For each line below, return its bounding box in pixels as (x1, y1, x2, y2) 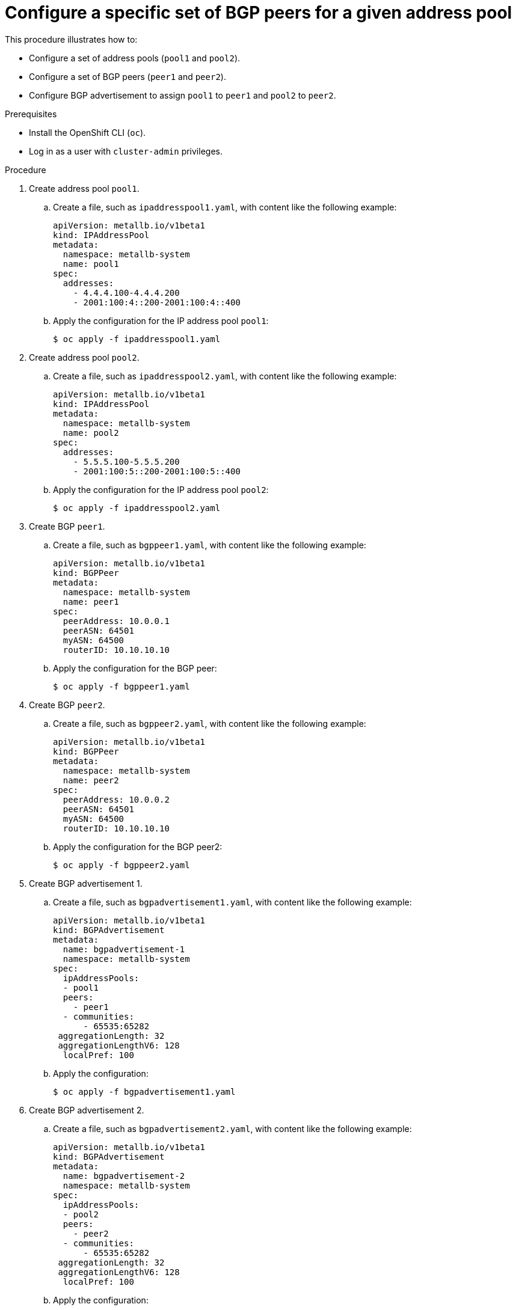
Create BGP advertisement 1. (29, 878, 143, 889)
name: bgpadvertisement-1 (63, 944, 185, 954)
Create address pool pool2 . (29, 352, 140, 363)
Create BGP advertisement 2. (29, 1104, 144, 1115)
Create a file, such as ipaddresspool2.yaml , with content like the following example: (53, 370, 397, 381)
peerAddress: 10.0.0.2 (63, 794, 170, 804)
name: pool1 (63, 259, 119, 269)
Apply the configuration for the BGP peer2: (53, 841, 223, 852)
